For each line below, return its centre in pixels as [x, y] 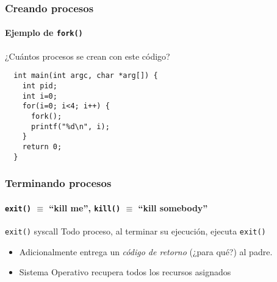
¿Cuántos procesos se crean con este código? [88, 56]
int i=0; [40, 96]
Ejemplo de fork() [44, 33]
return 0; [42, 146]
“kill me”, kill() [85, 207]
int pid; [40, 86]
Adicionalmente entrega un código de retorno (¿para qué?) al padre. [146, 251]
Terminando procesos [58, 183]
